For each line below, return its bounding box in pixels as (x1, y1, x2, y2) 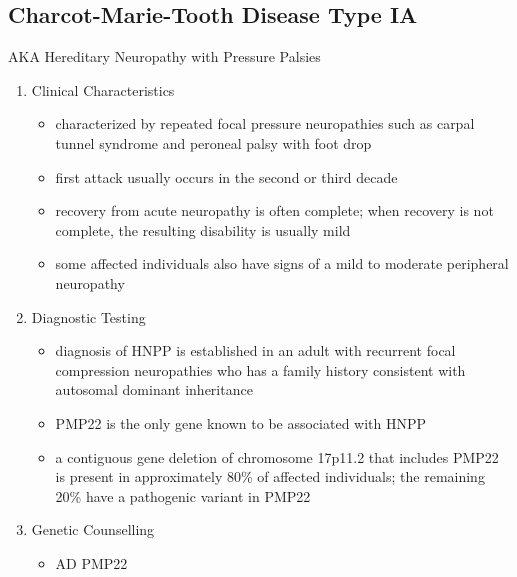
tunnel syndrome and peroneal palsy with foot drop (55, 132, 372, 153)
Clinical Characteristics (31, 79, 175, 100)
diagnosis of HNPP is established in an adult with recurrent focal (55, 340, 456, 361)
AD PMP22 (55, 552, 128, 573)
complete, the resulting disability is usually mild (55, 219, 351, 240)
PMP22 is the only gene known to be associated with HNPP (55, 412, 427, 433)
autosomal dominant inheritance (55, 379, 253, 400)
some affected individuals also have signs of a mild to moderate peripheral (55, 253, 509, 274)
